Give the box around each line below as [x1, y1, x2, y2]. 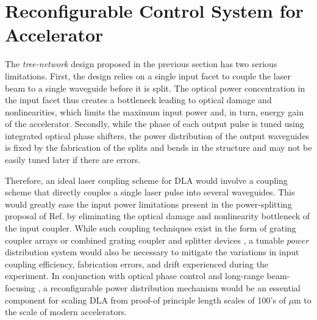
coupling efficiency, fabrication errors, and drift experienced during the [5, 257, 269, 270]
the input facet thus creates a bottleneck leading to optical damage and [5, 93, 272, 106]
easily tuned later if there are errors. [5, 153, 141, 166]
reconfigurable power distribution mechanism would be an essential [50, 282, 301, 294]
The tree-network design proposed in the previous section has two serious [5, 57, 277, 70]
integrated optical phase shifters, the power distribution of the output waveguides [5, 129, 310, 142]
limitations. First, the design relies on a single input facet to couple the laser [5, 69, 291, 82]
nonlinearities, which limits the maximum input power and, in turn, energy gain [5, 105, 304, 118]
